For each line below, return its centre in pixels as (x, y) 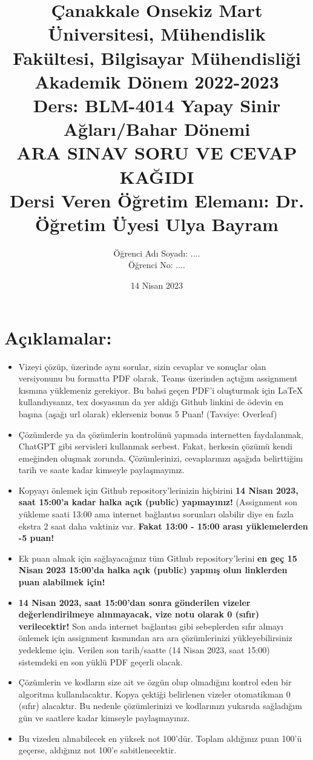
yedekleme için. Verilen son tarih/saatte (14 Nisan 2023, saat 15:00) (144, 650)
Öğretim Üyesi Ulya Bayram (157, 224)
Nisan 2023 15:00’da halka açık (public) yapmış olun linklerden (153, 570)
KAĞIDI (157, 176)
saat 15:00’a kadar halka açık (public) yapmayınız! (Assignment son (158, 502)
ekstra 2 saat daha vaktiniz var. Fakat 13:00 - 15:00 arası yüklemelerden (163, 526)
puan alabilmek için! (62, 582)
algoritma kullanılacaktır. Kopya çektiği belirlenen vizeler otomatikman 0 (154, 694)
